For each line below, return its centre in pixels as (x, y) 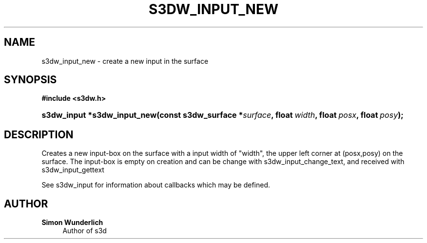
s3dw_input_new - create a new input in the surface (125, 61)
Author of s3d (85, 231)
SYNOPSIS (30, 80)
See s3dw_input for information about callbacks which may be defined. (156, 185)
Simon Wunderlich (72, 223)
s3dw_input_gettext (73, 170)
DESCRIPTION (39, 134)
